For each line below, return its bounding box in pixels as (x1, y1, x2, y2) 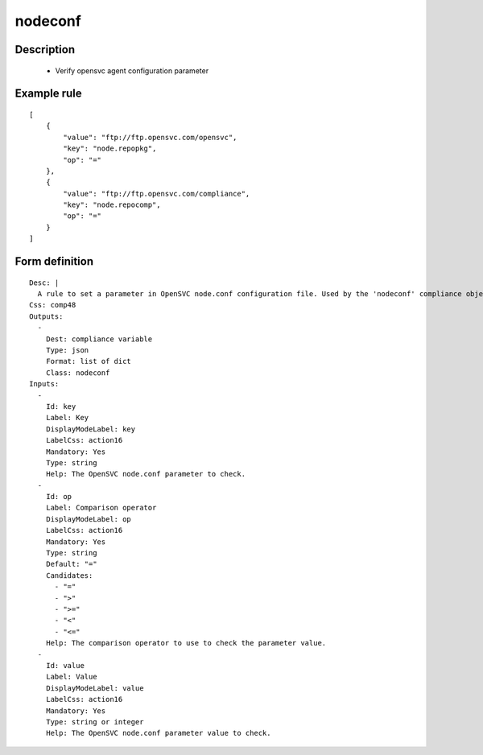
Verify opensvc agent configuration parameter (55, 65, 209, 76)
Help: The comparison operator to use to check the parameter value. (45, 638, 327, 648)
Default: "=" (45, 559, 97, 569)
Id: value (45, 661, 85, 670)
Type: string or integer (45, 717, 144, 726)
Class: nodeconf (45, 368, 110, 377)
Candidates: (45, 571, 93, 580)
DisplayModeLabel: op (45, 514, 132, 523)
